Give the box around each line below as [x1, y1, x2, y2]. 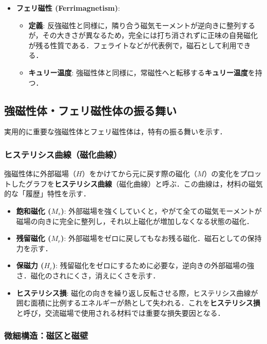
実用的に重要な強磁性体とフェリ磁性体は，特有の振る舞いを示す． [4, 126, 227, 137]
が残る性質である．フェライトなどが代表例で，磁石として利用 [28, 39, 237, 50]
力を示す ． [16, 242, 52, 253]
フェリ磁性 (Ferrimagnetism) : [16, 3, 120, 13]
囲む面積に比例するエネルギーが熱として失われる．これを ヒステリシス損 [16, 297, 260, 308]
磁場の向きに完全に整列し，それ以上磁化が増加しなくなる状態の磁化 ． [16, 215, 254, 226]
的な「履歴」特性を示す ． [4, 188, 90, 199]
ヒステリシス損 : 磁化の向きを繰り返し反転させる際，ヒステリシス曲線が [16, 287, 258, 298]
